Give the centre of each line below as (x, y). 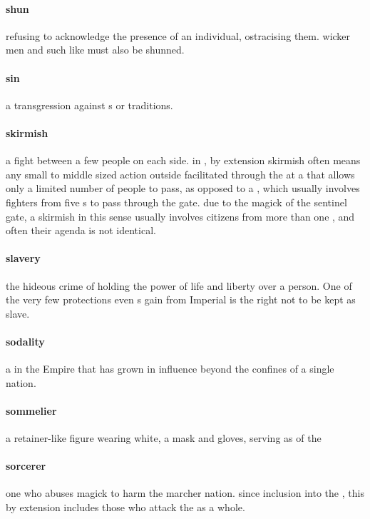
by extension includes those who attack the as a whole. (125, 507)
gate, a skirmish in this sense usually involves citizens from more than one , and (180, 216)
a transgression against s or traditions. (89, 105)
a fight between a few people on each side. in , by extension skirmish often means (183, 160)
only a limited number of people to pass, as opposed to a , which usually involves (183, 188)
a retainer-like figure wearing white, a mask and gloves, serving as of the (164, 438)
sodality (25, 341)
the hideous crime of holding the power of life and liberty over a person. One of (179, 285)
